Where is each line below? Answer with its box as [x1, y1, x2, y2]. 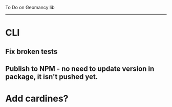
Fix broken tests [5, 47, 58, 56]
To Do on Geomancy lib [5, 5, 55, 10]
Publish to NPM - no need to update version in [5, 64, 155, 73]
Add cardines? [5, 93, 69, 104]
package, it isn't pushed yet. [5, 72, 98, 81]
